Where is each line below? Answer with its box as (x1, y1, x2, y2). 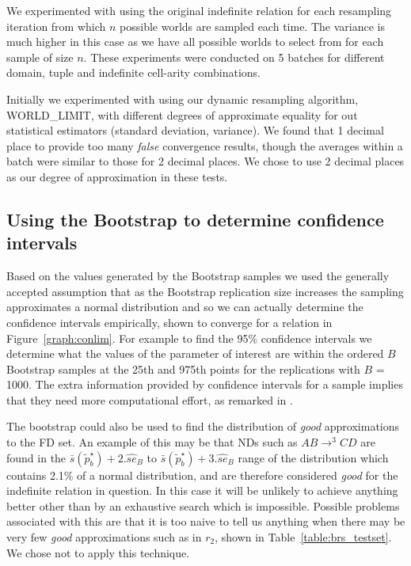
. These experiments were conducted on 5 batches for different (83, 48, 385, 65)
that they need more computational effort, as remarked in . (6, 391, 293, 408)
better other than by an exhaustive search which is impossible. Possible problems (6, 497, 400, 514)
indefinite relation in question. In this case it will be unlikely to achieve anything (6, 482, 398, 499)
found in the (6, 449, 67, 465)
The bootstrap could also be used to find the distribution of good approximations (6, 418, 400, 435)
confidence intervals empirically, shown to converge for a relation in (6, 313, 333, 330)
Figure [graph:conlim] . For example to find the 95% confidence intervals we (6, 329, 372, 346)
